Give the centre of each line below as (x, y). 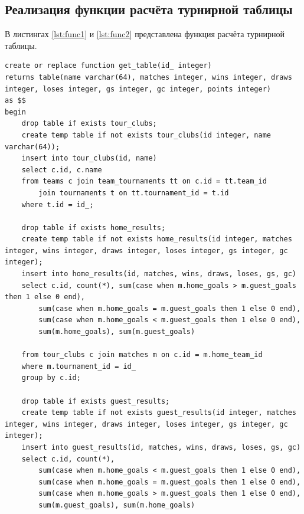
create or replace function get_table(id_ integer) (108, 66)
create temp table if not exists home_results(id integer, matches (157, 239)
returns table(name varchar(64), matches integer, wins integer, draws (148, 77)
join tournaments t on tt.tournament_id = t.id (134, 193)
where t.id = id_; (58, 204)
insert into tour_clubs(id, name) (89, 158)
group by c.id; (51, 378)
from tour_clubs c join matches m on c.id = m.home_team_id (142, 355)
